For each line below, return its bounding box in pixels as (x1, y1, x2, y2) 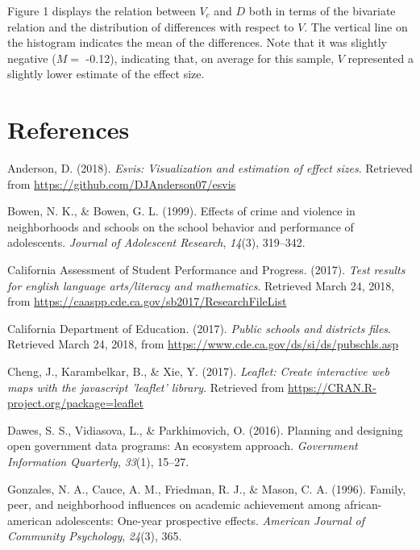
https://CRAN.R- (288, 378, 376, 395)
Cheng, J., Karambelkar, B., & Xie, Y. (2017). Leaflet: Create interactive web (7, 363, 389, 380)
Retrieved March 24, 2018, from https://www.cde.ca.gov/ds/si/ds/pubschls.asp (7, 335, 399, 352)
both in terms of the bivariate (248, 2, 396, 19)
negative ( (7, 49, 56, 66)
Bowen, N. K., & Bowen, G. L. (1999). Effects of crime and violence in (7, 202, 356, 219)
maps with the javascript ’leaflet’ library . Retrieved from (7, 378, 285, 395)
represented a (347, 49, 414, 66)
